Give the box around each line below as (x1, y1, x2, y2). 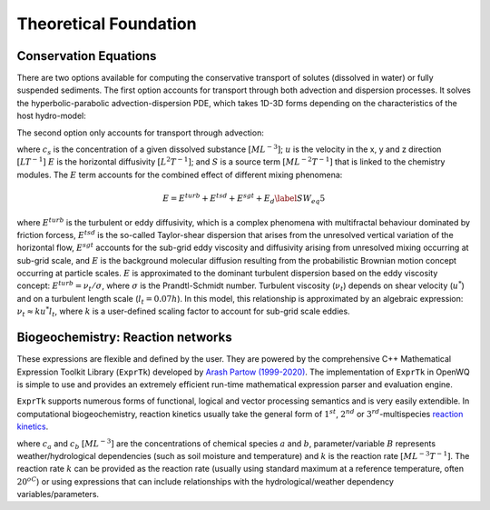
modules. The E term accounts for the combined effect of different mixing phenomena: (16, 169, 343, 180)
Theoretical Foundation (16, 14, 197, 34)
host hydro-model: (16, 110, 86, 122)
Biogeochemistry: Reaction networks (16, 330, 232, 345)
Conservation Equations (16, 48, 157, 64)
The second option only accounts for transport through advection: (16, 127, 265, 138)
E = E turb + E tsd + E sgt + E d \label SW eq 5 (162, 192, 326, 205)
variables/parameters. (16, 489, 100, 500)
